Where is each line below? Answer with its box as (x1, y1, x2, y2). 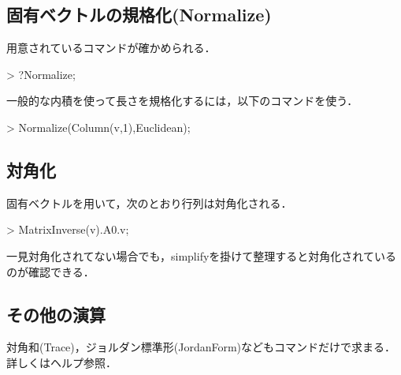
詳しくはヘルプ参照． (6, 354, 117, 370)
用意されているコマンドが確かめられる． (6, 39, 216, 56)
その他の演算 (6, 302, 106, 326)
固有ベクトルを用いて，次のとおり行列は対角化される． (6, 194, 292, 211)
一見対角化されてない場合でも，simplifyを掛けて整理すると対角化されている (6, 247, 396, 264)
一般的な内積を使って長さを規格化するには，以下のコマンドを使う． (6, 92, 358, 109)
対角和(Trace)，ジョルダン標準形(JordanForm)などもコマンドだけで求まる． (6, 339, 396, 355)
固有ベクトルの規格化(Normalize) (6, 2, 272, 27)
